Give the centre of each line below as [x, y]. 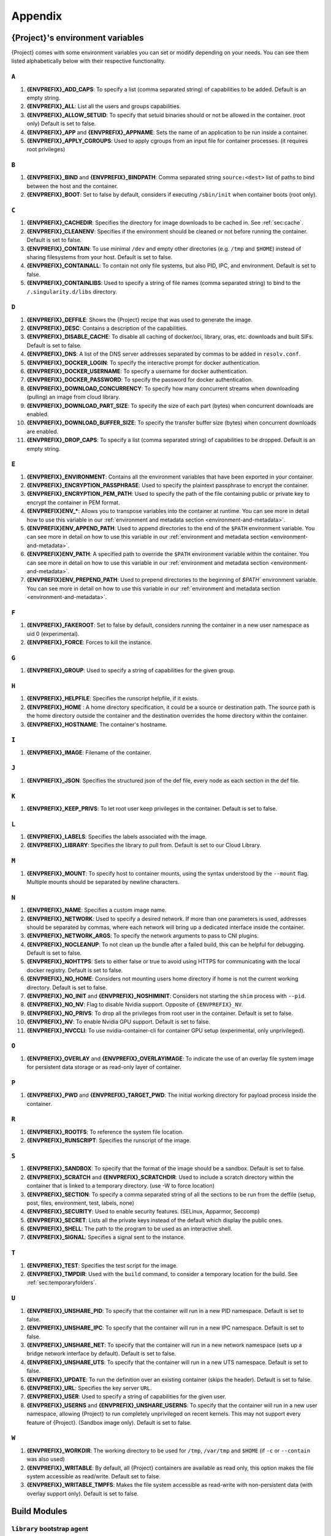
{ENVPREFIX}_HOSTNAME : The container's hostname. [97, 724]
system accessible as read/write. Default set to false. [93, 1476]
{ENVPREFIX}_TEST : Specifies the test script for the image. [102, 1265]
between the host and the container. [72, 186]
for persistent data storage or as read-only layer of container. [104, 1067]
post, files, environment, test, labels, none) [81, 1203]
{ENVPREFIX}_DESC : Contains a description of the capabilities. [107, 328]
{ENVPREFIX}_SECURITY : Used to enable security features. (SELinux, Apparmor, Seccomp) [143, 1212]
